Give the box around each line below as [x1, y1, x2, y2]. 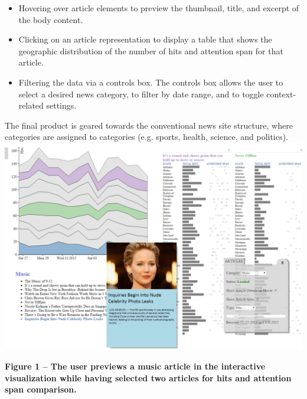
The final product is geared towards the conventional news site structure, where [5, 119, 293, 131]
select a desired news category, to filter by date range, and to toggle [18, 87, 264, 100]
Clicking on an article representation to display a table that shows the [18, 33, 272, 45]
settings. [46, 99, 77, 112]
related [18, 99, 44, 112]
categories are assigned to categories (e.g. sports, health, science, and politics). [5, 130, 288, 143]
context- [266, 87, 296, 100]
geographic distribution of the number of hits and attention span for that [18, 44, 283, 57]
